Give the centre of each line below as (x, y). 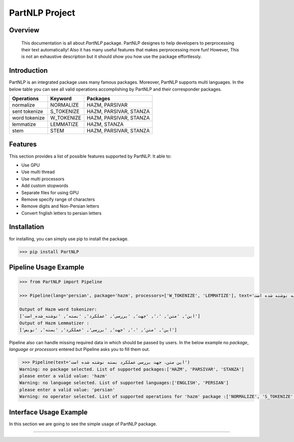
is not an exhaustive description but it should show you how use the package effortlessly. (111, 57)
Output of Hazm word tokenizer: (58, 309)
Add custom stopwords (45, 186)
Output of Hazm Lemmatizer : (54, 323)
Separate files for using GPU (50, 192)
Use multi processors (43, 179)
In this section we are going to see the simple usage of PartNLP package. (83, 424)
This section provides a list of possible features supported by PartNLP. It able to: (90, 156)
